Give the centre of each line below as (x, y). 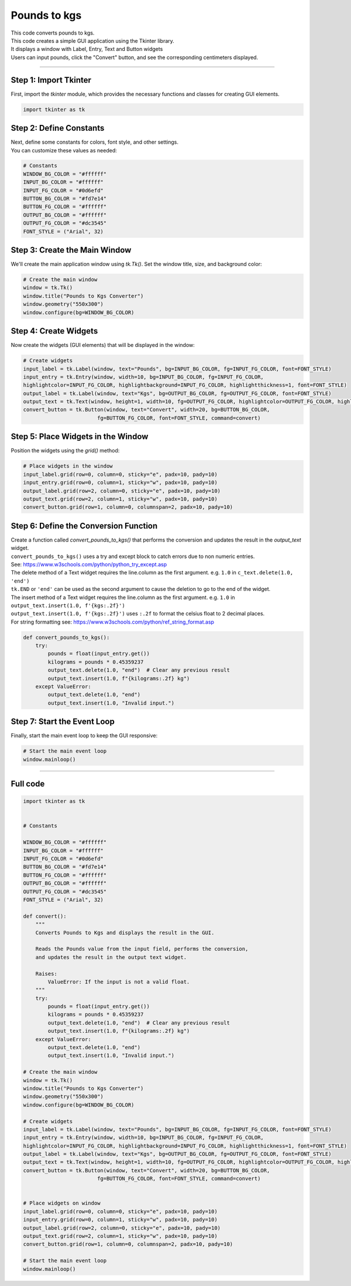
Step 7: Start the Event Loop (63, 722)
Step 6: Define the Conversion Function (84, 525)
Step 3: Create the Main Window (71, 250)
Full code (28, 784)
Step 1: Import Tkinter (51, 80)
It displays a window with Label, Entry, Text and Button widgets (87, 49)
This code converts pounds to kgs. (53, 33)
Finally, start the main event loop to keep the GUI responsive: (84, 736)
